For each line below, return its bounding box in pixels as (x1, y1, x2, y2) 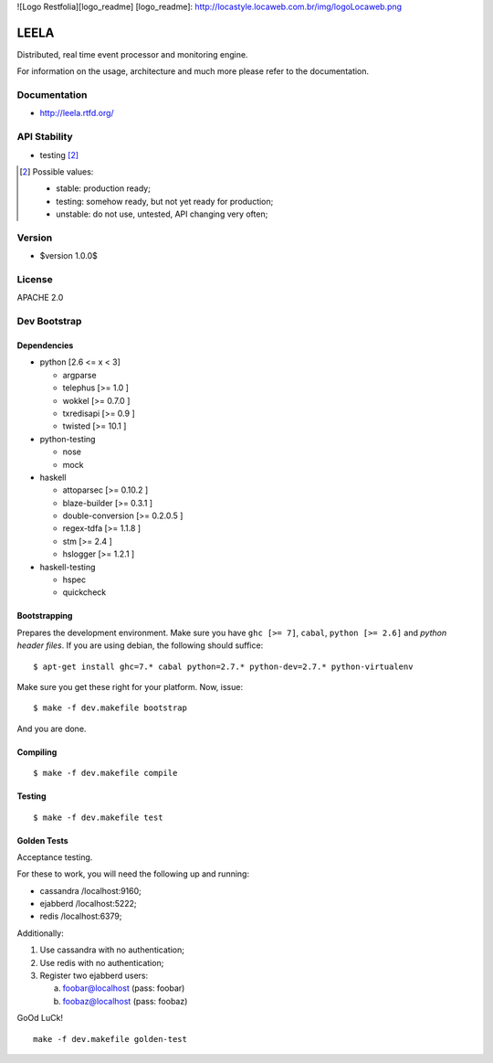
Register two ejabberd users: (39, 970, 149, 982)
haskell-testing (39, 561, 96, 572)
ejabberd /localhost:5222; (39, 898, 137, 909)
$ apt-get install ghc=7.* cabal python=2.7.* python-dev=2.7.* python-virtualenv (33, 661, 414, 672)
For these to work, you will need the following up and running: (16, 868, 250, 879)
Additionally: (16, 928, 64, 939)
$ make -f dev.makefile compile (33, 768, 178, 779)
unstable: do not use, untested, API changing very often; (56, 208, 268, 219)
